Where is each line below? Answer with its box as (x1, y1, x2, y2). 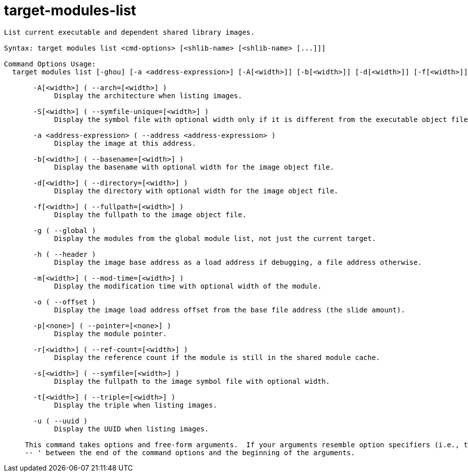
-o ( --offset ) (33, 297, 96, 306)
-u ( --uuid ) (33, 416, 88, 425)
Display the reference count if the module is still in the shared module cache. (54, 353, 380, 361)
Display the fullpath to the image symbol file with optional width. (54, 377, 330, 385)
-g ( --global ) (33, 226, 96, 235)
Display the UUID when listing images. (54, 424, 209, 433)
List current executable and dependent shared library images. (4, 28, 255, 36)
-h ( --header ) (33, 250, 96, 258)
